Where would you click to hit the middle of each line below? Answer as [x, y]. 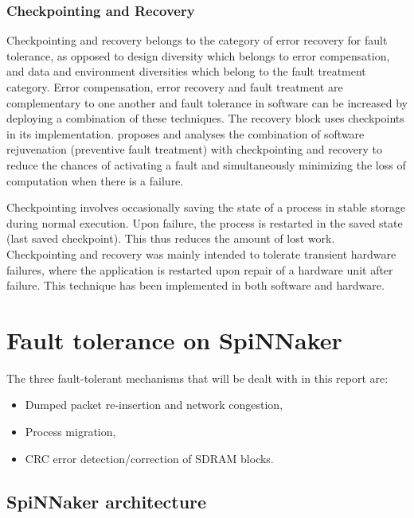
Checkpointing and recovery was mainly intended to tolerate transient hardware [201, 253]
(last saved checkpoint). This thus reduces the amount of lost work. [171, 238]
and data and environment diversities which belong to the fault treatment [186, 71]
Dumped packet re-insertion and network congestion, [154, 405]
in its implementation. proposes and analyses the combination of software [186, 133]
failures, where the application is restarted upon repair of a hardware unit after [200, 269]
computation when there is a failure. [95, 180]
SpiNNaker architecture [107, 501]
